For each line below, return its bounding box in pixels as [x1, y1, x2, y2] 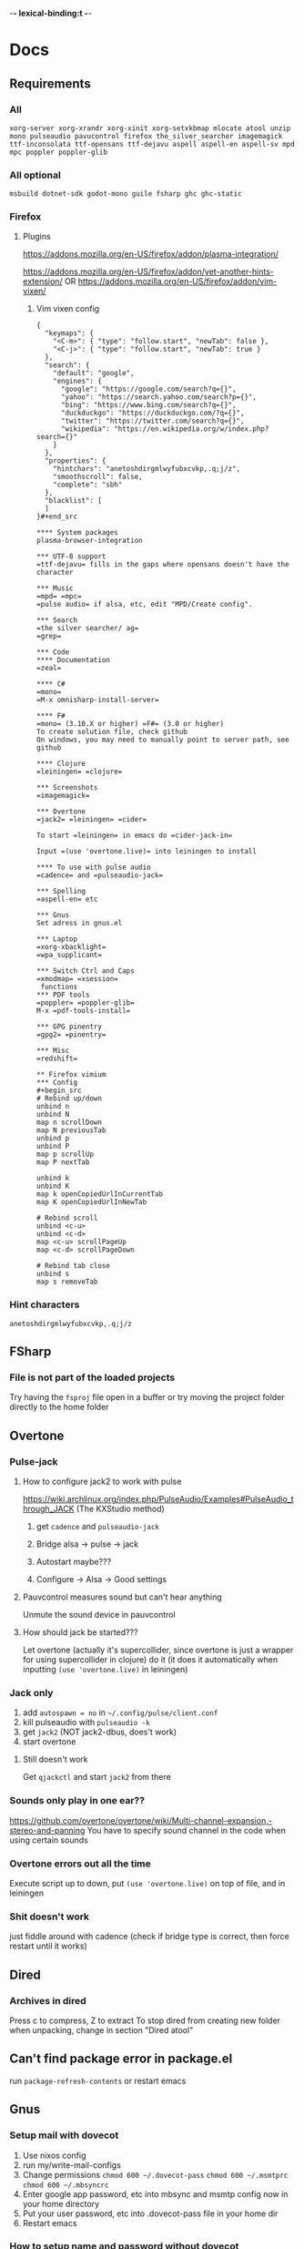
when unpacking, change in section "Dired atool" [9, 2025, 194, 2036]
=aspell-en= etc [35, 894, 98, 905]
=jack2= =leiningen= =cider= [35, 815, 147, 824]
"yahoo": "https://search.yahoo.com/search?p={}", [60, 393, 258, 402]
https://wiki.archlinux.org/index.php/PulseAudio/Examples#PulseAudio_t [22, 1494, 294, 1505]
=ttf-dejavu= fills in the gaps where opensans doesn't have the [35, 560, 289, 569]
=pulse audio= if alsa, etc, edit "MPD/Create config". [35, 600, 253, 609]
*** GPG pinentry [35, 1022, 103, 1032]
